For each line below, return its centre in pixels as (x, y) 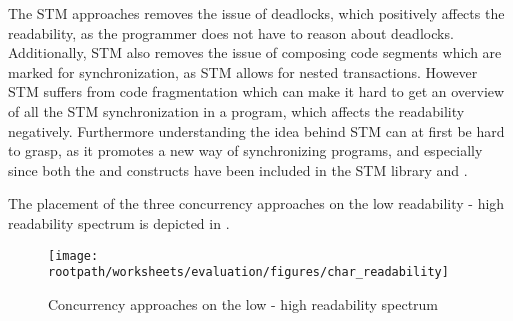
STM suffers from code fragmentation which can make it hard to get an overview (256, 91)
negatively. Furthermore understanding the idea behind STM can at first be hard (256, 130)
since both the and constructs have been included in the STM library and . (238, 169)
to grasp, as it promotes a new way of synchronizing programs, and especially (245, 150)
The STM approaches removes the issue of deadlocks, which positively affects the (256, 13)
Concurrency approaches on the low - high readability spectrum (243, 303)
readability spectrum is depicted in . (119, 222)
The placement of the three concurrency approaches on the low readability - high (256, 203)
